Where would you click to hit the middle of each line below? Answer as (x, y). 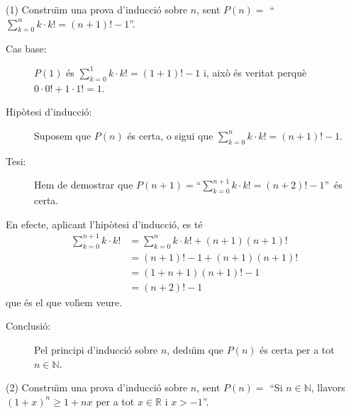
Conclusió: (28, 326)
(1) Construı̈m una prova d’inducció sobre (97, 9)
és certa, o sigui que (170, 135)
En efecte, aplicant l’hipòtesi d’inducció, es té (104, 224)
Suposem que (63, 135)
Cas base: (26, 49)
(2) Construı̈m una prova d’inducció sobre (97, 387)
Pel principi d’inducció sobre (96, 349)
